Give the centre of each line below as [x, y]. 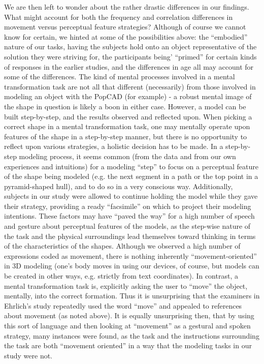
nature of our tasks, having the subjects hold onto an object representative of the [130, 47]
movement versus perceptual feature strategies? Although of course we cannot [125, 27]
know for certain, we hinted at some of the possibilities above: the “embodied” [126, 36]
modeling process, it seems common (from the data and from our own [127, 156]
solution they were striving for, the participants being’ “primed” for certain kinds [130, 56]
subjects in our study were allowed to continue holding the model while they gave [131, 196]
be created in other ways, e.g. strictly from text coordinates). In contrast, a [121, 276]
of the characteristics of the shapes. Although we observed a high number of [122, 246]
